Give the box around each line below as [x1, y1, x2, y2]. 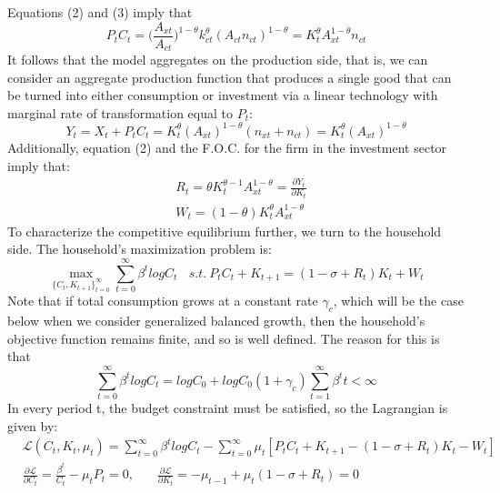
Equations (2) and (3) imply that [7, 3, 193, 21]
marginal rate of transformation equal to [7, 103, 233, 122]
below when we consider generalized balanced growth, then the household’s [7, 311, 425, 330]
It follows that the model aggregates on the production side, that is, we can [7, 50, 428, 69]
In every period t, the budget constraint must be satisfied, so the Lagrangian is [7, 398, 448, 418]
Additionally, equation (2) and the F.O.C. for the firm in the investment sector [7, 137, 447, 156]
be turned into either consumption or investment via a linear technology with [7, 86, 438, 105]
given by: [7, 416, 58, 435]
